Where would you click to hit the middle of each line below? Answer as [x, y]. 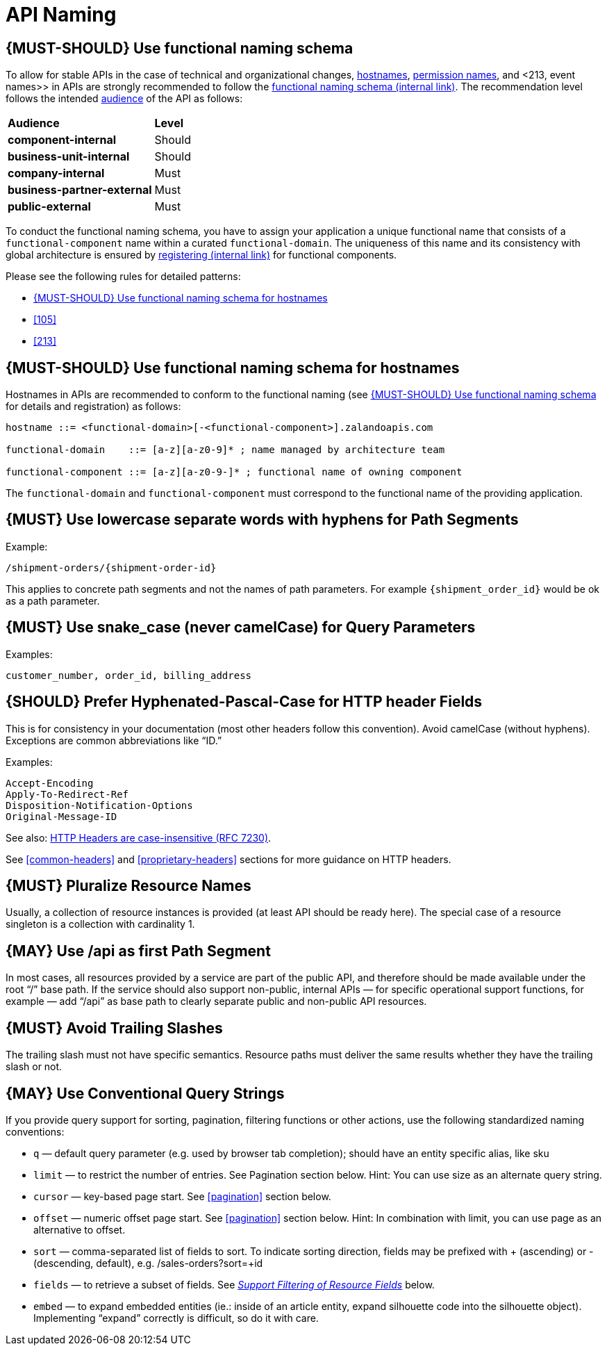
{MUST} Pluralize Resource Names [128, 885]
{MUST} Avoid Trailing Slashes [114, 1028]
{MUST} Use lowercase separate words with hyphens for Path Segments [262, 520]
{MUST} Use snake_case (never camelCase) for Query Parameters [241, 628]
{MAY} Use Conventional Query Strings [145, 1093]
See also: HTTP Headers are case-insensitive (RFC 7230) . [139, 837]
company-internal [56, 173]
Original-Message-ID [61, 816]
